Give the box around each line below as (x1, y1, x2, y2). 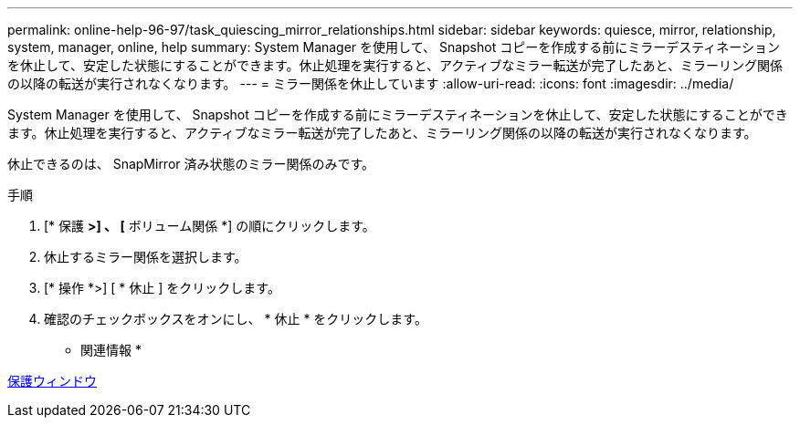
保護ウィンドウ (7, 373, 97, 389)
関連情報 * (80, 342, 142, 358)
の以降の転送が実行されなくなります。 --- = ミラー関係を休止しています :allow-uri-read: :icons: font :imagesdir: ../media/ (7, 76, 734, 91)
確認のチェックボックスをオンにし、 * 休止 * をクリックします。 (44, 311, 427, 327)
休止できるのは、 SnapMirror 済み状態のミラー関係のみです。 (7, 156, 375, 171)
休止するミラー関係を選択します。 (44, 249, 247, 264)
